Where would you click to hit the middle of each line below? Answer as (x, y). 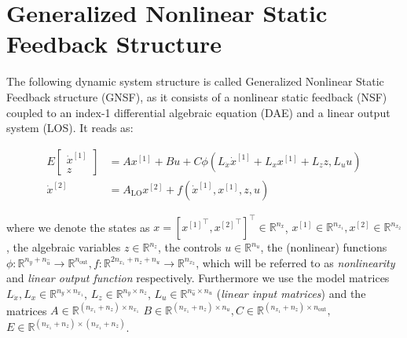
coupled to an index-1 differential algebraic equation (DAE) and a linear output (198, 112)
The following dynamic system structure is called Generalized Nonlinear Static (195, 81)
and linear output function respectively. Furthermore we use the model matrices (198, 278)
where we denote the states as (78, 227)
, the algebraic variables (64, 247)
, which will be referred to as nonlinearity (295, 262)
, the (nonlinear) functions (324, 247)
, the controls (189, 247)
